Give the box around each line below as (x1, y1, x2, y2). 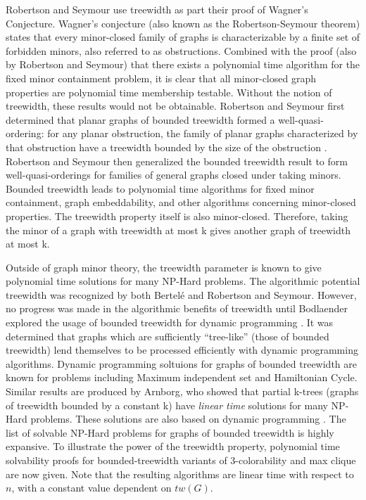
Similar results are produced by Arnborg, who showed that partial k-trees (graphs (6, 384, 359, 399)
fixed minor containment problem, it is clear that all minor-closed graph (6, 70, 316, 85)
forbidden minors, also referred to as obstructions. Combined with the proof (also (6, 43, 357, 58)
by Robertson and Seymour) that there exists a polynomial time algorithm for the (6, 57, 360, 72)
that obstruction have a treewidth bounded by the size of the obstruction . (6, 139, 327, 154)
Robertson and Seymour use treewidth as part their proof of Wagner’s (6, 2, 308, 16)
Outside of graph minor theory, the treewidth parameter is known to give (6, 259, 322, 274)
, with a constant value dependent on (11, 480, 172, 495)
